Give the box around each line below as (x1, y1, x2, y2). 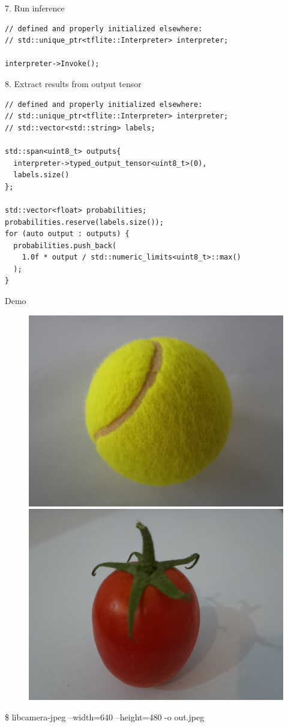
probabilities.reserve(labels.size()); (5, 217, 164, 227)
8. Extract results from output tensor (5, 77, 142, 90)
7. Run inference (5, 2, 65, 14)
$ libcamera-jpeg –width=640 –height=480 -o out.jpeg (5, 710, 205, 723)
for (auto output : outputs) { (5, 230, 130, 239)
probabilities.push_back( (13, 241, 117, 250)
